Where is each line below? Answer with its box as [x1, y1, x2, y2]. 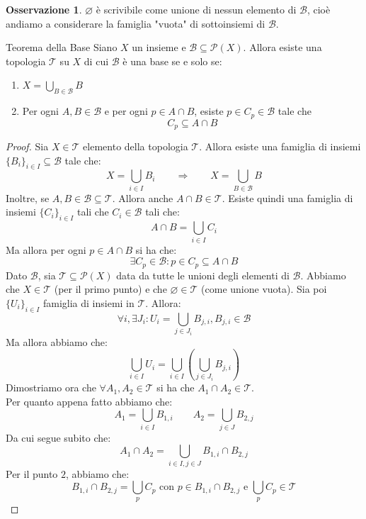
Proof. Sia [6, 139, 49, 154]
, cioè [307, 2, 331, 16]
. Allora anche [112, 190, 173, 205]
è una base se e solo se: [122, 53, 222, 68]
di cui [84, 53, 109, 68]
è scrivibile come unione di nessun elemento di [96, 2, 297, 16]
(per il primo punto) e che [54, 281, 167, 296]
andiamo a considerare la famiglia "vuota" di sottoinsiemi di [6, 16, 265, 30]
